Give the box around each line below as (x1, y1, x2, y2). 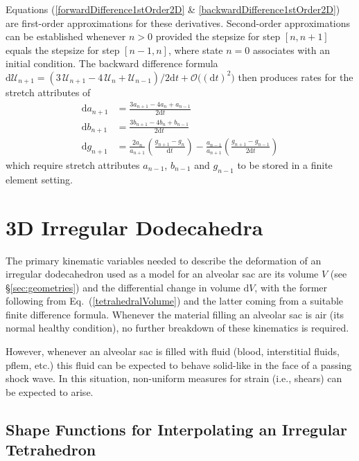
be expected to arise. (6, 384, 94, 399)
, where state (168, 42, 223, 57)
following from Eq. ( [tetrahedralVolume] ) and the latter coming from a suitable (6, 293, 344, 308)
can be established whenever (6, 29, 126, 44)
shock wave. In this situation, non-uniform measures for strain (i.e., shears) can (6, 371, 342, 386)
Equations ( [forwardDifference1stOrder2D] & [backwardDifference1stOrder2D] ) (6, 2, 340, 16)
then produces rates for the (238, 69, 353, 84)
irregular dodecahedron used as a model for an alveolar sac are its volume (6, 266, 319, 281)
